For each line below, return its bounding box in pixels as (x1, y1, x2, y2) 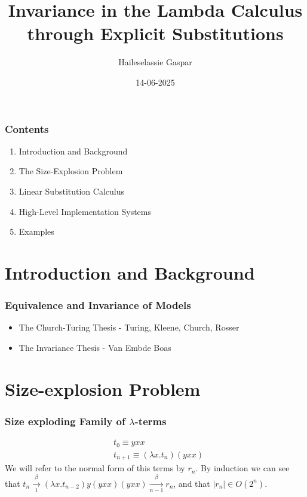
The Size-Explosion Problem (19, 165, 123, 177)
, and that (173, 477, 210, 489)
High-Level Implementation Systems (19, 205, 152, 217)
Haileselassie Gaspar (118, 56, 192, 68)
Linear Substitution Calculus (19, 184, 125, 197)
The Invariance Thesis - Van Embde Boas (19, 341, 171, 353)
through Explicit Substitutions (27, 21, 284, 46)
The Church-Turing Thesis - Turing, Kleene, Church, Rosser (19, 321, 240, 334)
